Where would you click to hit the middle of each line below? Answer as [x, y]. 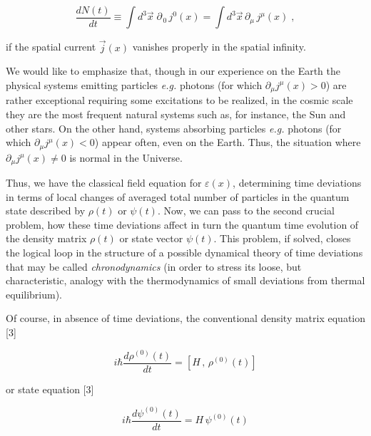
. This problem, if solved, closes [282, 238]
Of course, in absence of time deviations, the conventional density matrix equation [185, 318]
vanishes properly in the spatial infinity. [219, 47]
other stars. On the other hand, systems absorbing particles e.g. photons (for [174, 128]
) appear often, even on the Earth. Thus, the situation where [228, 142]
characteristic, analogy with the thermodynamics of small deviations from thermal [185, 280]
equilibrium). [34, 294]
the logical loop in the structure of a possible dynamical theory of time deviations [184, 252]
